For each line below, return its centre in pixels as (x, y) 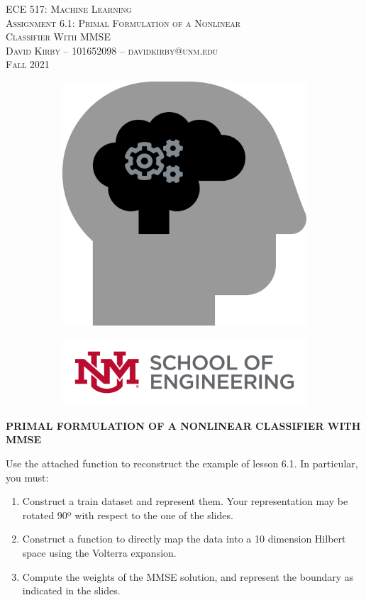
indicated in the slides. (71, 590)
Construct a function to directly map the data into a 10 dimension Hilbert (184, 539)
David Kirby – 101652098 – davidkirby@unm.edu (112, 50)
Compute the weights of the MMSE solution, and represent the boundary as (188, 576)
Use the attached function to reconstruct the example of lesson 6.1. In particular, (182, 463)
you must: (27, 477)
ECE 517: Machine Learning (69, 9)
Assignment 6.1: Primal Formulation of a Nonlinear (123, 22)
